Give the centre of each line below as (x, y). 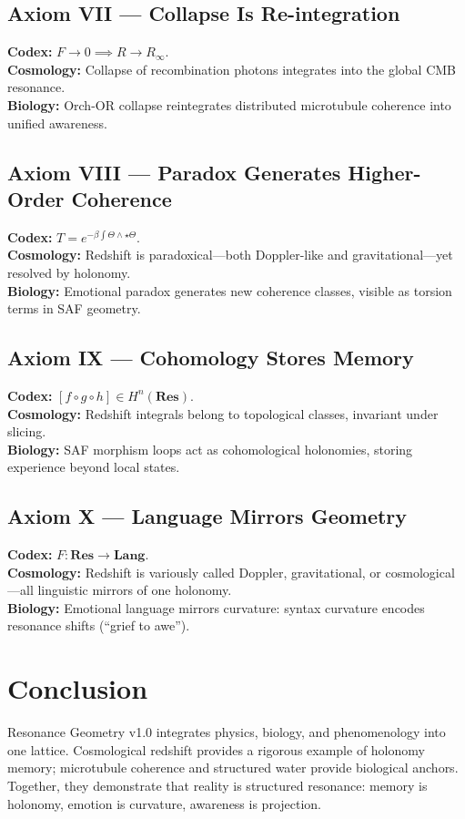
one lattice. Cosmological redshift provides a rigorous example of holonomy (216, 749)
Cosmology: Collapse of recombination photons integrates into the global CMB (232, 69)
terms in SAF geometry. (74, 308)
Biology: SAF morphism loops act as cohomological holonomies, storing (210, 449)
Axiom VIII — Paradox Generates (174, 172)
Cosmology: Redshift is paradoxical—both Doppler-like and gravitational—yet (230, 255)
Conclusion (78, 688)
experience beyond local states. (94, 467)
